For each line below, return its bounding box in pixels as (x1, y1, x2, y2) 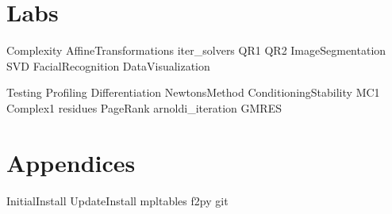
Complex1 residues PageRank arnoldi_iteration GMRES (6, 99, 282, 116)
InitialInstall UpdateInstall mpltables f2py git (6, 192, 229, 208)
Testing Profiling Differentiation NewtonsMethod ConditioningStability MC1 (6, 84, 380, 101)
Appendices (6, 146, 136, 178)
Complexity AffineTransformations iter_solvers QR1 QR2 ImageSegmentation (6, 42, 386, 59)
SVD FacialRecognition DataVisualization (6, 57, 210, 74)
